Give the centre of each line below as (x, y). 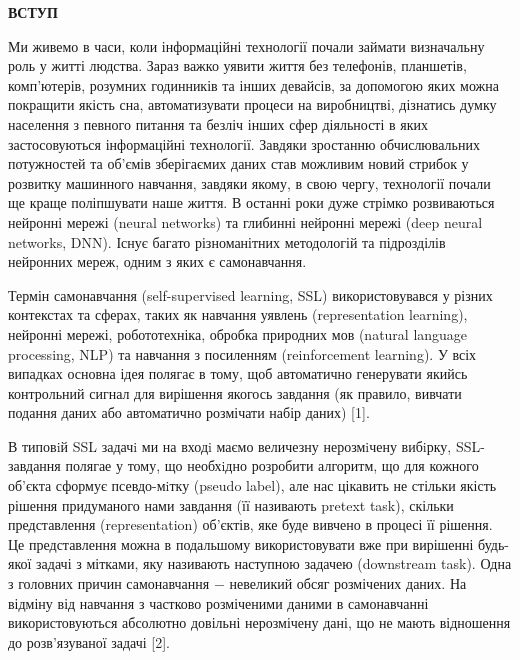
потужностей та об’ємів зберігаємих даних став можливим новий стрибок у (238, 163)
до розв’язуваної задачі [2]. (89, 641)
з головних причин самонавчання (109, 583)
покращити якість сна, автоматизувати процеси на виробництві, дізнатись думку (252, 104)
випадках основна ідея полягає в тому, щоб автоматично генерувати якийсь (238, 373)
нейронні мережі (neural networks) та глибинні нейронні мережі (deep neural (245, 221)
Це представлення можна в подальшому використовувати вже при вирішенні (241, 543)
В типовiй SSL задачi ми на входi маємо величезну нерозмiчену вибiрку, (230, 445)
